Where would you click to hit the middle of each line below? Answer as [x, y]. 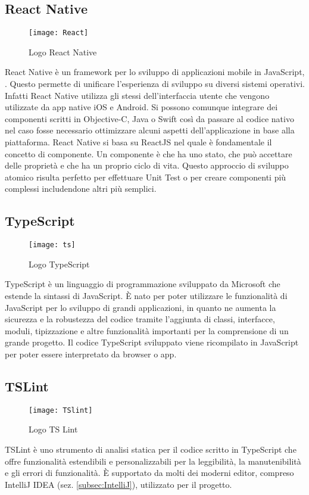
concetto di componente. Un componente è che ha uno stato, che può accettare [149, 153]
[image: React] [59, 33]
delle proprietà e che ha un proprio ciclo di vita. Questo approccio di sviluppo [147, 165]
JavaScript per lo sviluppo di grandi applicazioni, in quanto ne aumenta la [141, 307]
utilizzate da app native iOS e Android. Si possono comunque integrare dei [141, 107]
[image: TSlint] [61, 410]
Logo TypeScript [59, 264]
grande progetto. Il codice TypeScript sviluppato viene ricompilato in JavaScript [152, 342]
